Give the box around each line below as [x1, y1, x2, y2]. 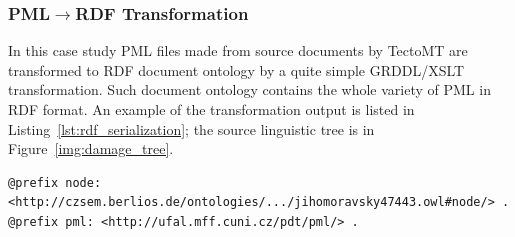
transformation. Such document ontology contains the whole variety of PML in [8, 79, 491, 100]
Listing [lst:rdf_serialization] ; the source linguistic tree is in [8, 118, 375, 139]
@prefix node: [8, 175, 102, 190]
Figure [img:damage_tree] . [8, 138, 174, 159]
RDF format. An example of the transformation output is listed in [8, 99, 415, 119]
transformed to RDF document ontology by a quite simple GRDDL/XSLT [8, 59, 465, 80]
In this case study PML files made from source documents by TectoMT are [8, 40, 468, 61]
